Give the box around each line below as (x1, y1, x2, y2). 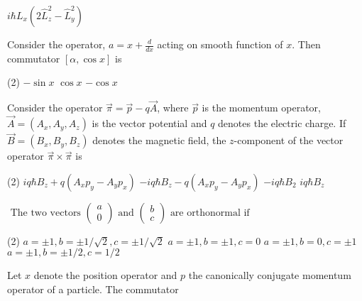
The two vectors (10, 207, 81, 218)
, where (157, 100, 189, 115)
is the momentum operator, (202, 100, 321, 115)
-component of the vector (234, 133, 344, 148)
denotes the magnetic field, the (92, 133, 226, 148)
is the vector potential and (92, 116, 207, 131)
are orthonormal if (170, 207, 250, 218)
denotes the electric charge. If (218, 116, 346, 131)
